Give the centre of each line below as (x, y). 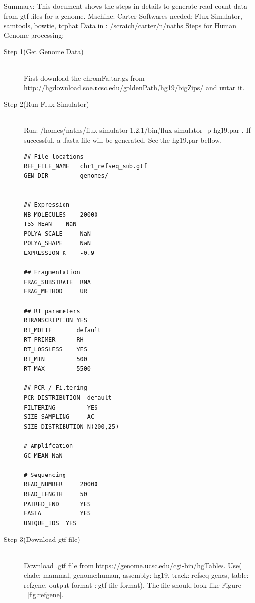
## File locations (54, 157)
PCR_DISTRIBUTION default (68, 397)
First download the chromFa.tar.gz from (84, 78)
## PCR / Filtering (55, 388)
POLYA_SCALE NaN (57, 234)
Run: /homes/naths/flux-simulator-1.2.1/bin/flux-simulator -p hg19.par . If (137, 130)
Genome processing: (34, 35)
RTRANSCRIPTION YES (55, 321)
